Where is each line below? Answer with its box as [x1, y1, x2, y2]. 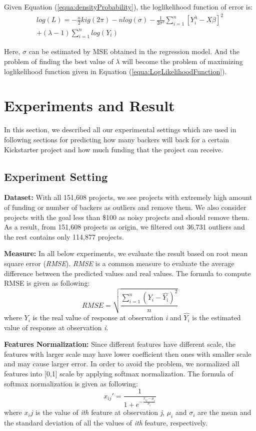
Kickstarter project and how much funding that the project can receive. [4, 144, 223, 154]
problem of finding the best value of [4, 56, 113, 67]
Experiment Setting [4, 168, 108, 184]
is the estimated [192, 312, 241, 323]
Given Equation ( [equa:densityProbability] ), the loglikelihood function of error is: [4, 2, 253, 12]
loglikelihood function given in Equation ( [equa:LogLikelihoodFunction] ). [4, 66, 227, 76]
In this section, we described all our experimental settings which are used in [4, 124, 236, 135]
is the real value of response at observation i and [32, 312, 181, 323]
